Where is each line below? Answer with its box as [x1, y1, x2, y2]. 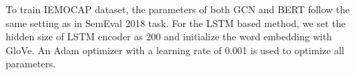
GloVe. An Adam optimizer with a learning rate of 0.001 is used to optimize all [6, 42, 345, 57]
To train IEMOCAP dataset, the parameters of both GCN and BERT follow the [6, 2, 350, 16]
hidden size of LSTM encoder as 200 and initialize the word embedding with [6, 29, 332, 44]
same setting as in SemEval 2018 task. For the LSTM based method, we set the [6, 15, 346, 30]
